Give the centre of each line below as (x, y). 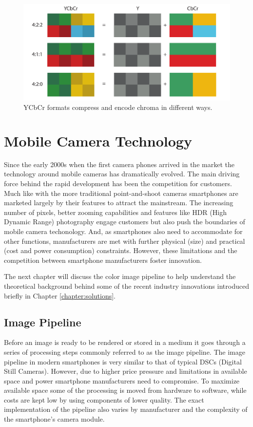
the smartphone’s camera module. (54, 419)
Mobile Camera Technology (98, 140)
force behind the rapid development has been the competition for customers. (118, 183)
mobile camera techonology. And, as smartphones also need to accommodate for (123, 231)
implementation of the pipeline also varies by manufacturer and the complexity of (126, 409)
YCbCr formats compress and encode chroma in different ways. (118, 107)
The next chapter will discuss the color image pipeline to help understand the (120, 276)
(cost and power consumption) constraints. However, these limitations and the (121, 250)
